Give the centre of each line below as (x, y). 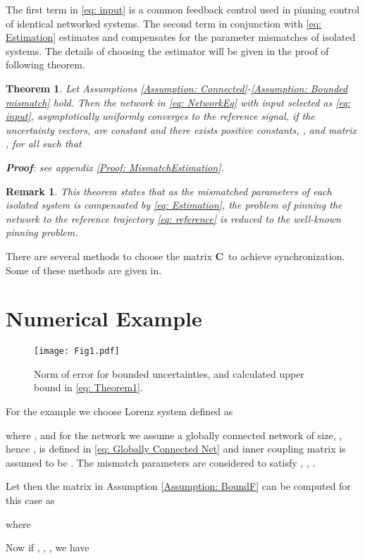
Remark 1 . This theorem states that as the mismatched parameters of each (169, 191)
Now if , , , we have (48, 547)
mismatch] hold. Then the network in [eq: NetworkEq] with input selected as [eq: (178, 102)
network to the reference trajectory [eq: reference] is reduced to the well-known (173, 218)
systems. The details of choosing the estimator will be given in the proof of (167, 50)
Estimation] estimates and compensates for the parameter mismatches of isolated (181, 37)
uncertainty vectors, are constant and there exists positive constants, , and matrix (181, 129)
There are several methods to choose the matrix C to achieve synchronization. (175, 256)
